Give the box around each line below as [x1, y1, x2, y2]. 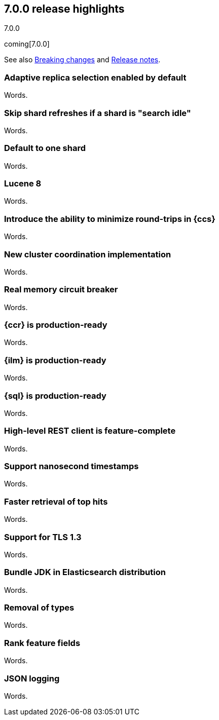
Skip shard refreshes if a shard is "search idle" [4, 107, 191, 118]
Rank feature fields [4, 637, 81, 648]
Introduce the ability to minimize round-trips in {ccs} [4, 213, 215, 224]
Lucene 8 [4, 178, 42, 189]
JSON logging [4, 673, 60, 684]
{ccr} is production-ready [4, 320, 107, 330]
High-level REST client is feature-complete [4, 426, 176, 436]
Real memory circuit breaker [4, 284, 118, 295]
